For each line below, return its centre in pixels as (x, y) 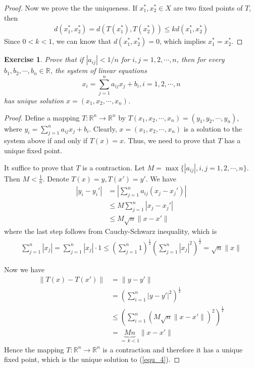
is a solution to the (213, 128)
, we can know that (82, 41)
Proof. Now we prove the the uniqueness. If (71, 8)
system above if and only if (46, 140)
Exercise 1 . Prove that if (44, 59)
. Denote (56, 178)
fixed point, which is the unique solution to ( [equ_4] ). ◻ (92, 359)
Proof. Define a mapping (42, 117)
